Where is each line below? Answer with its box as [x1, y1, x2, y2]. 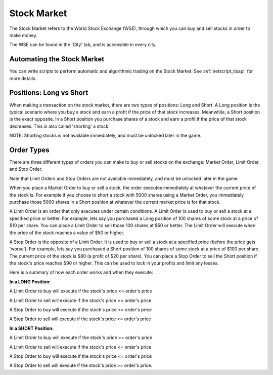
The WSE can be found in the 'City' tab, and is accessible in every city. [9, 42, 157, 48]
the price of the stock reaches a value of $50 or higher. [9, 230, 125, 236]
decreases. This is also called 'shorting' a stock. [9, 123, 110, 129]
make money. [9, 32, 37, 38]
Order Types [9, 145, 50, 154]
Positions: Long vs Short [9, 89, 88, 97]
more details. [9, 75, 37, 81]
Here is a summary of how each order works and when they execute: [9, 269, 154, 276]
